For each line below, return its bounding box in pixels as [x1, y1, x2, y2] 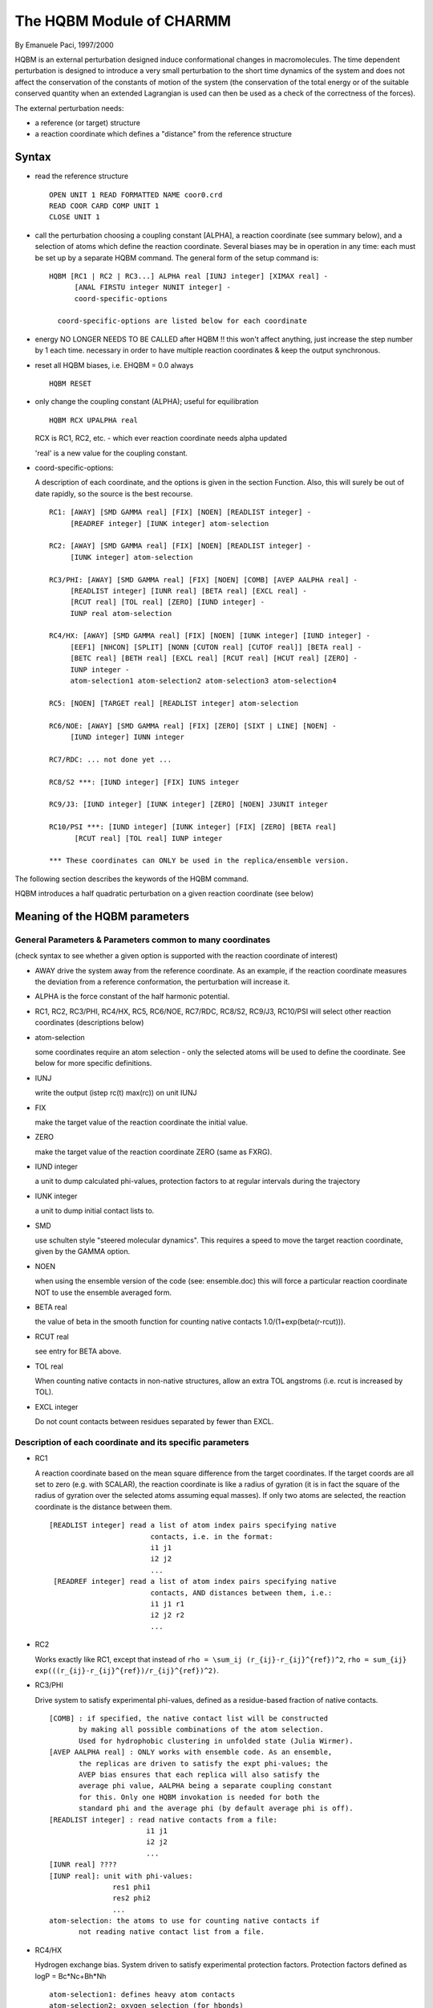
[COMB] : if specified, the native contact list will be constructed [49, 1714, 329, 1723]
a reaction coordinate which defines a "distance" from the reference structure [34, 129, 293, 139]
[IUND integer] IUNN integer [70, 732, 184, 741]
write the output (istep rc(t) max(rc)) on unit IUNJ [34, 1088, 197, 1098]
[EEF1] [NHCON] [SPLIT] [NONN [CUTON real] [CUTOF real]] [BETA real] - [70, 643, 362, 651]
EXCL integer [34, 1402, 79, 1411]
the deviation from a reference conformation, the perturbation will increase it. [34, 977, 290, 986]
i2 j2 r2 [150, 1610, 184, 1620]
